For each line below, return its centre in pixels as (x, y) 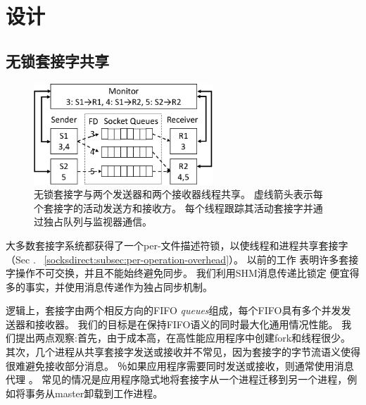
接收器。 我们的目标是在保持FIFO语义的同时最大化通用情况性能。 (187, 324)
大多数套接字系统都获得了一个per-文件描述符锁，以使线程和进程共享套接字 (177, 245)
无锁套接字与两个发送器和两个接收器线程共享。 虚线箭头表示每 (178, 194)
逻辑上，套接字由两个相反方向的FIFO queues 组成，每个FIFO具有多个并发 (173, 310)
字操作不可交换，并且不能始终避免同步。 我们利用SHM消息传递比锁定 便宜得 (183, 273)
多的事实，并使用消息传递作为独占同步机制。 (109, 286)
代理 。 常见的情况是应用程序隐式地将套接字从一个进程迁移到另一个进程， (177, 379)
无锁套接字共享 (57, 60)
